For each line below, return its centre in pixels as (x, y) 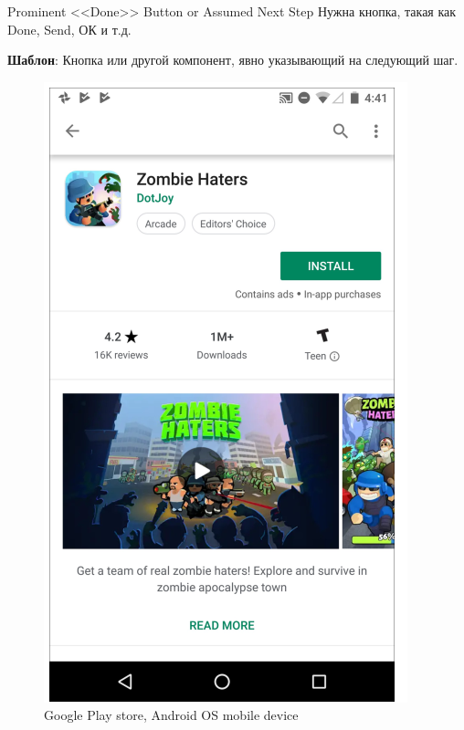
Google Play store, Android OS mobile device (171, 715)
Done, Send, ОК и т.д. (69, 29)
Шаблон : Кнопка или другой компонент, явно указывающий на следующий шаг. (233, 60)
